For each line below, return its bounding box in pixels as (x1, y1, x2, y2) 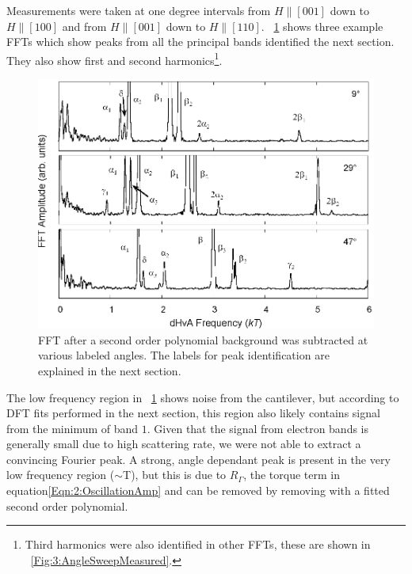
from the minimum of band (6, 420, 139, 436)
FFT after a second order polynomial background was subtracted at (38, 331, 368, 348)
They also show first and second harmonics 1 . (6, 49, 223, 68)
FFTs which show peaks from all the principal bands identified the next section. (6, 33, 395, 50)
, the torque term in (243, 466, 341, 483)
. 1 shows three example (261, 17, 383, 34)
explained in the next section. (38, 362, 181, 378)
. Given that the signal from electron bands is (147, 420, 369, 436)
